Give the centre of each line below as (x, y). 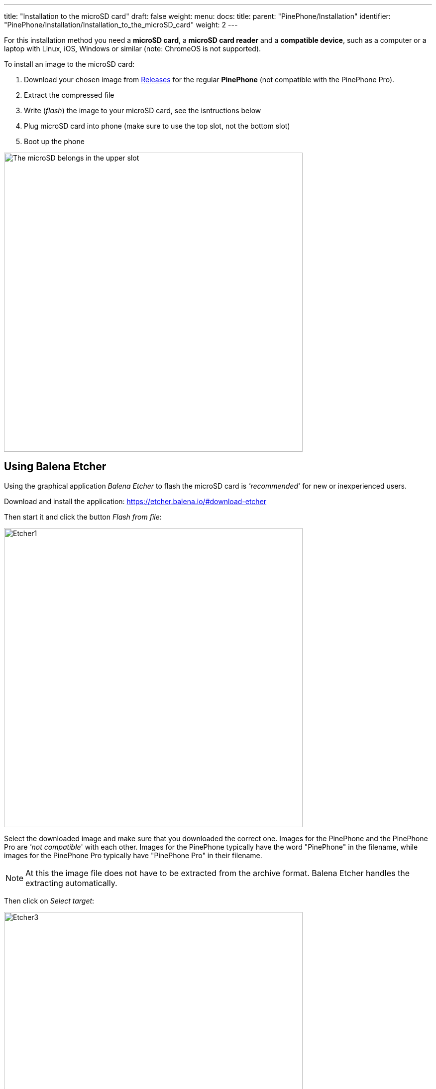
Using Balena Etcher (55, 467)
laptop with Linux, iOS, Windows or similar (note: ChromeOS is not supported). (133, 49)
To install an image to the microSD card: (69, 64)
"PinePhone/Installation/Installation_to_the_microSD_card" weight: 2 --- (121, 25)
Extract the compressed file (69, 95)
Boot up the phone (54, 141)
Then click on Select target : (49, 901)
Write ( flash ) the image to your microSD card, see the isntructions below (143, 110)
